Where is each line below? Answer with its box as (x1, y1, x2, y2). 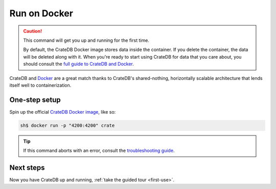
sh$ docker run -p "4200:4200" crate (20, 122, 115, 128)
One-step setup (9, 95, 61, 104)
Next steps (9, 163, 45, 172)
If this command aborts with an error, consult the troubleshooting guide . (23, 148, 175, 154)
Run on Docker (9, 8, 74, 19)
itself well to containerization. (9, 82, 72, 88)
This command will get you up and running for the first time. (23, 37, 149, 43)
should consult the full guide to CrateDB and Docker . (23, 61, 134, 67)
